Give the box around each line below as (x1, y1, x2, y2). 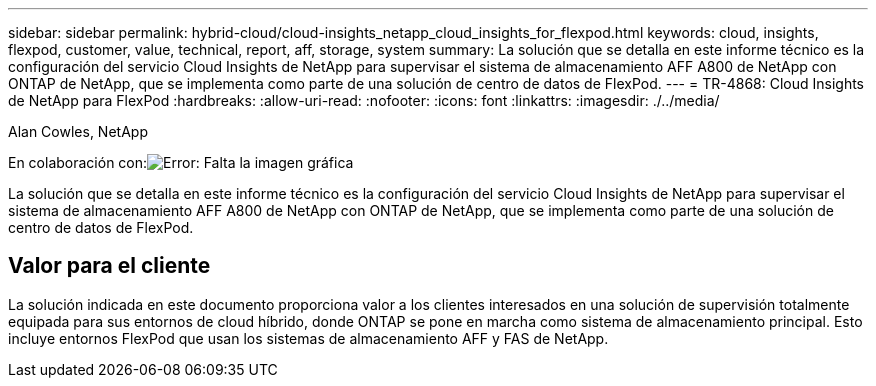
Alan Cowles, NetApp (8, 123, 148, 140)
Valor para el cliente (8, 253, 211, 279)
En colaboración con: (8, 154, 148, 171)
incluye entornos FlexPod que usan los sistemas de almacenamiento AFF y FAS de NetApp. (8, 329, 609, 347)
